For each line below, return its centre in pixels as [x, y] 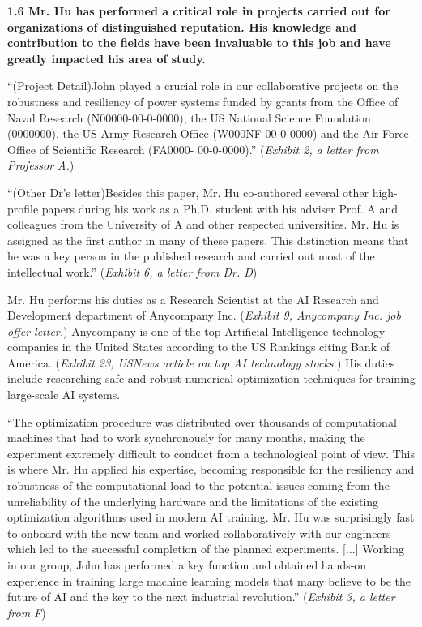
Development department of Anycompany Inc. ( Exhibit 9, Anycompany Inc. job [204, 315]
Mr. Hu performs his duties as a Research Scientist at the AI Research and [193, 299]
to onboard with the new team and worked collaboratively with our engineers [199, 533]
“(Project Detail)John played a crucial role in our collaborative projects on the [203, 86]
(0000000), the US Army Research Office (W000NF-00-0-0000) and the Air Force [208, 133]
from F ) [27, 612]
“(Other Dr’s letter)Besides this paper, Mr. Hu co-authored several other [188, 192]
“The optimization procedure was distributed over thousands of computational [202, 421]
